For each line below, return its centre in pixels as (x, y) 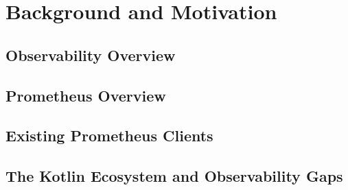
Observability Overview (91, 55)
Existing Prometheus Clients (109, 135)
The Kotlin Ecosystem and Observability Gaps (174, 176)
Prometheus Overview (86, 95)
